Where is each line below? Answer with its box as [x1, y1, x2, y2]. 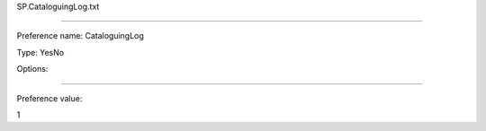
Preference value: [16, 92, 83, 103]
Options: [16, 64, 49, 74]
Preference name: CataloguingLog [16, 31, 144, 41]
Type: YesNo [16, 47, 65, 57]
